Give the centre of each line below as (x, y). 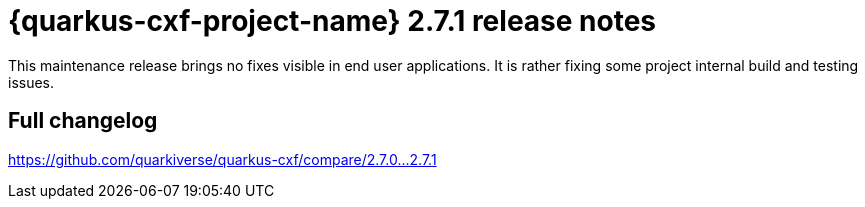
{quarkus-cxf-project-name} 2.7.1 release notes (332, 21)
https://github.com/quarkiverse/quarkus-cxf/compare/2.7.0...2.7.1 (222, 159)
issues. (31, 82)
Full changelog (83, 121)
